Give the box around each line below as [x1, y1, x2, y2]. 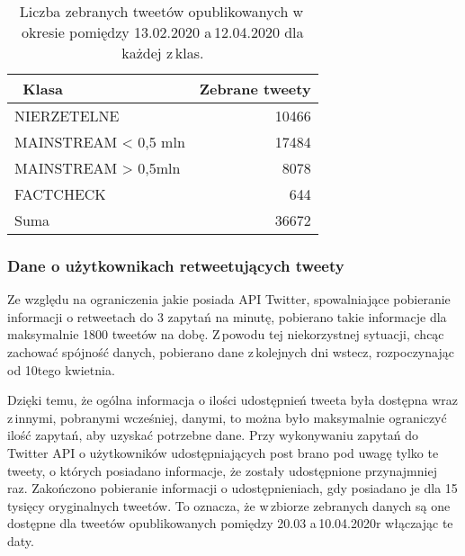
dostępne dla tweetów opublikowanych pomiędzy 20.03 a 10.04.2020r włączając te [7, 514, 453, 533]
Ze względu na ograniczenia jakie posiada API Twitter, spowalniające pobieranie [7, 290, 451, 309]
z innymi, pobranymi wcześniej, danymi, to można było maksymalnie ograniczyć [7, 408, 447, 426]
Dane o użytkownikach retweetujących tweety [7, 254, 344, 276]
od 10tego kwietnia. [7, 360, 115, 379]
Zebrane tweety [199, 78, 311, 99]
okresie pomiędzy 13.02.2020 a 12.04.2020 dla [22, 22, 304, 42]
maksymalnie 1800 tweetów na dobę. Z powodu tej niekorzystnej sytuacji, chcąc [7, 325, 444, 344]
